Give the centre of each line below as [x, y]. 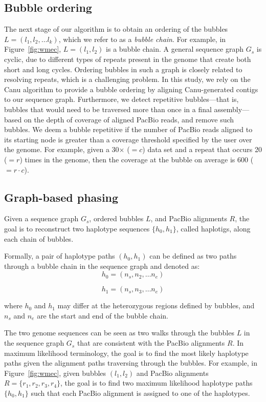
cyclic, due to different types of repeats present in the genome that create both [128, 59]
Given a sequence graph [41, 218]
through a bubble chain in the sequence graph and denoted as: [102, 266]
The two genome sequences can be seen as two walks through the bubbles [119, 333]
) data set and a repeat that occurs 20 [202, 149]
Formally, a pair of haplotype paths [60, 256]
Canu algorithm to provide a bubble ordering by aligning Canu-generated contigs [131, 89]
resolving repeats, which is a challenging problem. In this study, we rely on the [127, 79]
